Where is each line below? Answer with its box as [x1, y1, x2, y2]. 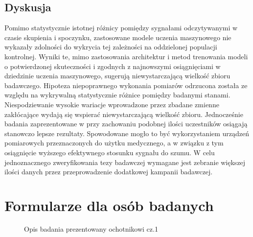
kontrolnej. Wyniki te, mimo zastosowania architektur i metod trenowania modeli [4, 51, 248, 61]
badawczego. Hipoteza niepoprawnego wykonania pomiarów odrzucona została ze [4, 80, 248, 90]
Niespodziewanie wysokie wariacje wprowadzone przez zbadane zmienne [4, 99, 219, 109]
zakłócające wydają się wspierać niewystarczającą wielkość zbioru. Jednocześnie [4, 109, 243, 119]
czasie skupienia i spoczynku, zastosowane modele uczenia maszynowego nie [4, 32, 231, 42]
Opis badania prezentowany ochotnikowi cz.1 [24, 223, 158, 234]
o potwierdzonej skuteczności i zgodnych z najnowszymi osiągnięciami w [4, 61, 221, 71]
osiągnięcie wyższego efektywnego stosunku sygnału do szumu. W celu [4, 147, 215, 157]
